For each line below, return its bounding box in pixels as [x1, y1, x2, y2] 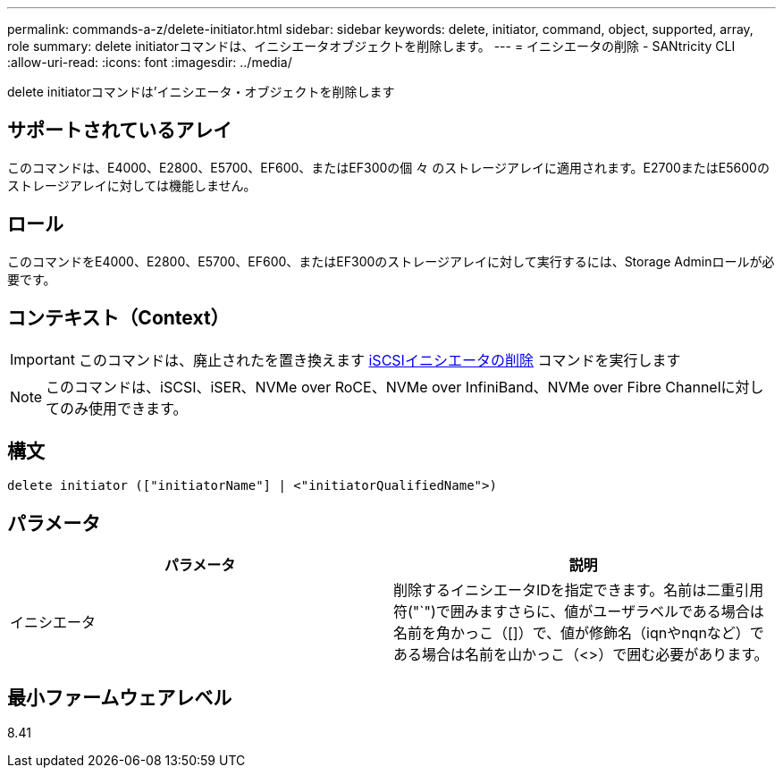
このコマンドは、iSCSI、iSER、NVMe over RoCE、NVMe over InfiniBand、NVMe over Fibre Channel [46, 377, 721, 396]
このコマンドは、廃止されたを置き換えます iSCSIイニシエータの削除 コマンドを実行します [78, 350, 681, 369]
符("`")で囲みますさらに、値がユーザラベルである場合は [393, 602, 764, 621]
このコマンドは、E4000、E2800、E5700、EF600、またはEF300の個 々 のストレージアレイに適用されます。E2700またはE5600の [7, 159, 770, 175]
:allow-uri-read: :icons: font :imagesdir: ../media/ [7, 55, 292, 70]
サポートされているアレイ [7, 119, 232, 142]
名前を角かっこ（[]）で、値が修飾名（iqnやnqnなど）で [393, 624, 764, 643]
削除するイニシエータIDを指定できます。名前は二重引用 [393, 581, 764, 600]
